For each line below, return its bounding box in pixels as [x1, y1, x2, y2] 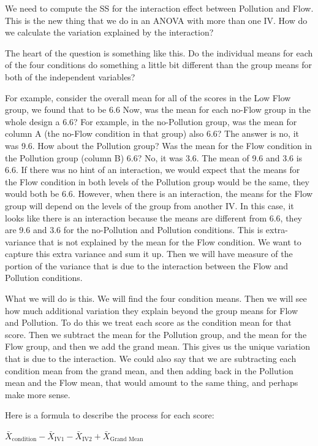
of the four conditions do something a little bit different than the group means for [5, 58, 312, 71]
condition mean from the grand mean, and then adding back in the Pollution [5, 364, 293, 377]
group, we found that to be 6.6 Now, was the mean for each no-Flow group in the [5, 103, 311, 116]
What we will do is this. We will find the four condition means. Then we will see [5, 292, 307, 305]
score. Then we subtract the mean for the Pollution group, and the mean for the [5, 328, 307, 340]
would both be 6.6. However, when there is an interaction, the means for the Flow [5, 187, 313, 200]
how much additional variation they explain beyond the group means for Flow [5, 304, 298, 317]
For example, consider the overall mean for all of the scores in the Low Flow [5, 91, 291, 104]
